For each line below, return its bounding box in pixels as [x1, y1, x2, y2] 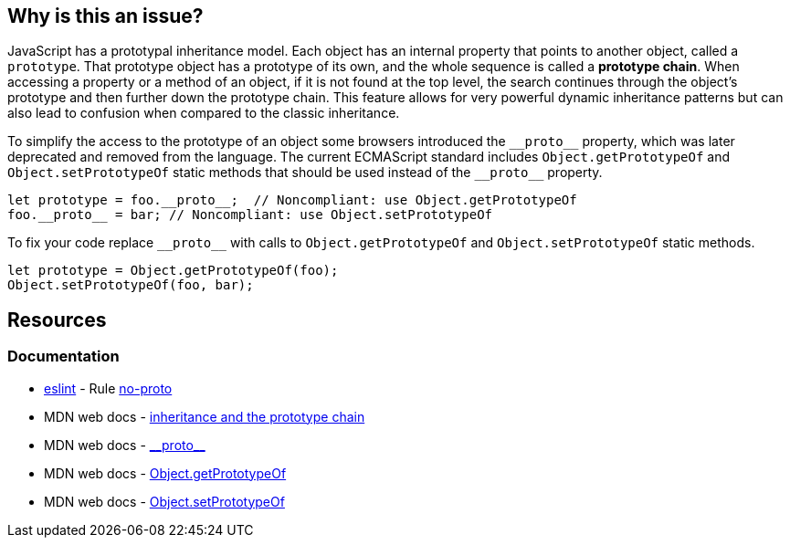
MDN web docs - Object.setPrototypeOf [44, 493, 285, 509]
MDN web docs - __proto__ [44, 436, 205, 453]
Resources [7, 308, 107, 331]
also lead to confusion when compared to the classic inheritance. [7, 105, 400, 121]
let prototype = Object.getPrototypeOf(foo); [7, 263, 339, 278]
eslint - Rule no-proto [44, 380, 173, 396]
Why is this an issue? [7, 5, 204, 27]
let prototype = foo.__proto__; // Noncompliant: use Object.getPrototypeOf [7, 193, 577, 208]
